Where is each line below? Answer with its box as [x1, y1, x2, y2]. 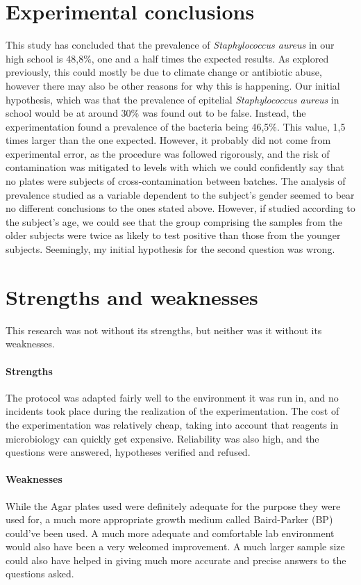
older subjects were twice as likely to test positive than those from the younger [6, 228, 341, 242]
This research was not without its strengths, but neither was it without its [6, 322, 322, 337]
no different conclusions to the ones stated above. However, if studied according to [6, 201, 355, 215]
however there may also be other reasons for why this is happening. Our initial [6, 78, 340, 92]
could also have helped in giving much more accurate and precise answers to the [6, 552, 346, 567]
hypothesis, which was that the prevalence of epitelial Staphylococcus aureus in [6, 92, 339, 106]
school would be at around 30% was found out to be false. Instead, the [6, 106, 306, 120]
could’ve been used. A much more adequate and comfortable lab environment [6, 525, 335, 540]
